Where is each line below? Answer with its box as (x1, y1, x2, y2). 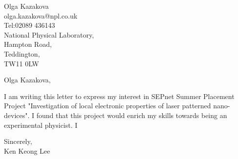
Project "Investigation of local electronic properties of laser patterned (4, 100, 211, 111)
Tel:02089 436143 (4, 20, 55, 30)
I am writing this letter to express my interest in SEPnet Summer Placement (4, 91, 235, 101)
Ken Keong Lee (4, 145, 50, 156)
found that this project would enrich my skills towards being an (36, 110, 227, 120)
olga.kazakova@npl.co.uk (4, 10, 78, 20)
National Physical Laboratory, (4, 29, 94, 40)
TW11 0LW (4, 58, 39, 68)
